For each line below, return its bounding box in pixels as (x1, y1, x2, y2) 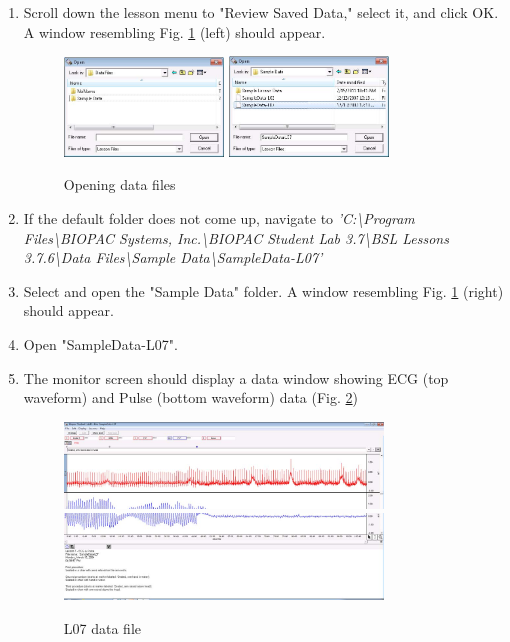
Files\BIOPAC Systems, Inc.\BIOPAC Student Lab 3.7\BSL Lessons (23, 227, 449, 248)
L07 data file (63, 617, 141, 638)
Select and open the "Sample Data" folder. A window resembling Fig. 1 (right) (23, 280, 504, 301)
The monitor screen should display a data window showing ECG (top (23, 367, 449, 388)
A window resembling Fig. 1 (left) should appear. (23, 21, 326, 42)
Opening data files (63, 174, 176, 195)
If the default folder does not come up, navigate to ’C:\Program (23, 207, 415, 228)
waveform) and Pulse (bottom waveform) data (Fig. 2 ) (23, 387, 359, 408)
